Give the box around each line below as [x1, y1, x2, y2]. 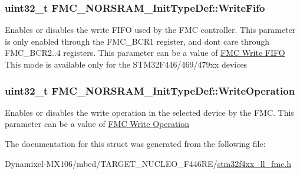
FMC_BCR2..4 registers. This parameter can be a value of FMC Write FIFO [5, 46, 285, 59]
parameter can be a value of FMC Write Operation [5, 118, 190, 130]
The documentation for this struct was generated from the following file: [5, 138, 266, 149]
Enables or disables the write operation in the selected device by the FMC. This [5, 106, 294, 118]
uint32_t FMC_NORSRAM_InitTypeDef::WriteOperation [5, 83, 295, 98]
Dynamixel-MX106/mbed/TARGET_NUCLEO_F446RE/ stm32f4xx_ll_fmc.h [5, 157, 291, 169]
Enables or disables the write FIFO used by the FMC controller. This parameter [5, 24, 296, 36]
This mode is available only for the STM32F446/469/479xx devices [5, 58, 248, 70]
